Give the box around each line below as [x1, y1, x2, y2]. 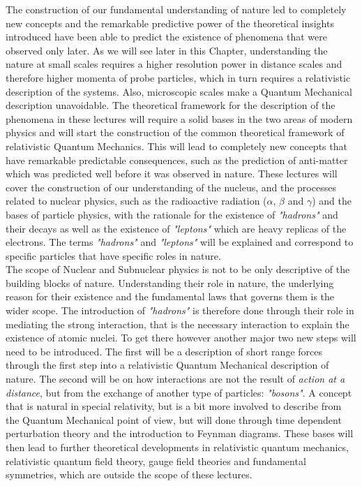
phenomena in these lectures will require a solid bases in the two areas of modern [6, 111, 353, 126]
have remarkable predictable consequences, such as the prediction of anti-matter [6, 152, 348, 167]
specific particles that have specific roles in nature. [6, 248, 221, 263]
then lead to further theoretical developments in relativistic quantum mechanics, [6, 440, 349, 454]
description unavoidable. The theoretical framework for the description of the [6, 98, 335, 112]
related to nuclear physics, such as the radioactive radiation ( [6, 193, 267, 208]
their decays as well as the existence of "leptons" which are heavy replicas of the [6, 221, 347, 235]
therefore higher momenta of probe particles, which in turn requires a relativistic [6, 70, 351, 84]
